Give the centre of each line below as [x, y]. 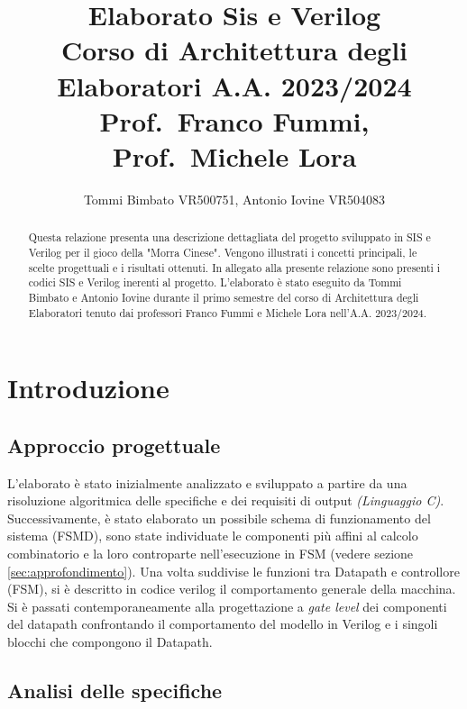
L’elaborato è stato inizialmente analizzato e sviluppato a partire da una [207, 482]
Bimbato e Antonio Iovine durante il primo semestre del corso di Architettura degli [224, 297]
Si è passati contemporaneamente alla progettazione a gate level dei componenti [227, 606]
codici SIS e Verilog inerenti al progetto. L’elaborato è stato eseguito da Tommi [215, 282]
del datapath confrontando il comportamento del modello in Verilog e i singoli [223, 624]
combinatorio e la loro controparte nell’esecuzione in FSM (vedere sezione [211, 553]
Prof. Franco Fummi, [234, 120]
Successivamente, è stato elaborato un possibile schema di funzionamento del [219, 518]
